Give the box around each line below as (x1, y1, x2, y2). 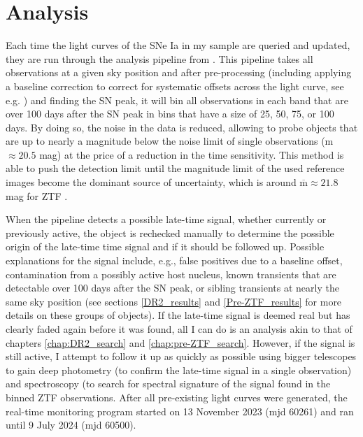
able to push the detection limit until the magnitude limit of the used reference (6, 161, 345, 175)
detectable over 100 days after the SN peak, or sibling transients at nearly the (6, 280, 339, 295)
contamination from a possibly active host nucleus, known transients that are (6, 266, 336, 281)
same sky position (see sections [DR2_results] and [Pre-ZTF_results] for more (6, 294, 342, 308)
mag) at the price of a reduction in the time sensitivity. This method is (39, 147, 344, 162)
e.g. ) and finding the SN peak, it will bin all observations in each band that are (6, 92, 348, 107)
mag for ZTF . (6, 188, 68, 203)
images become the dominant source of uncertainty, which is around (6, 175, 297, 189)
